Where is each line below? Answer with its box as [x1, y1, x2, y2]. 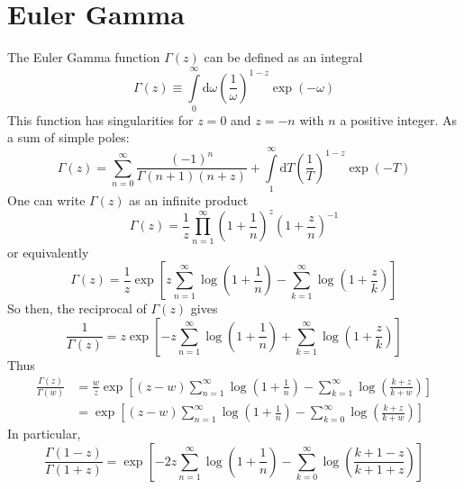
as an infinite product [129, 191, 249, 210]
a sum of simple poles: [7, 128, 130, 147]
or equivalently [7, 242, 89, 261]
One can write [7, 191, 86, 210]
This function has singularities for [7, 110, 194, 129]
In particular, [7, 424, 81, 443]
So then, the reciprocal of [7, 299, 147, 318]
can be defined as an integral [204, 48, 363, 67]
